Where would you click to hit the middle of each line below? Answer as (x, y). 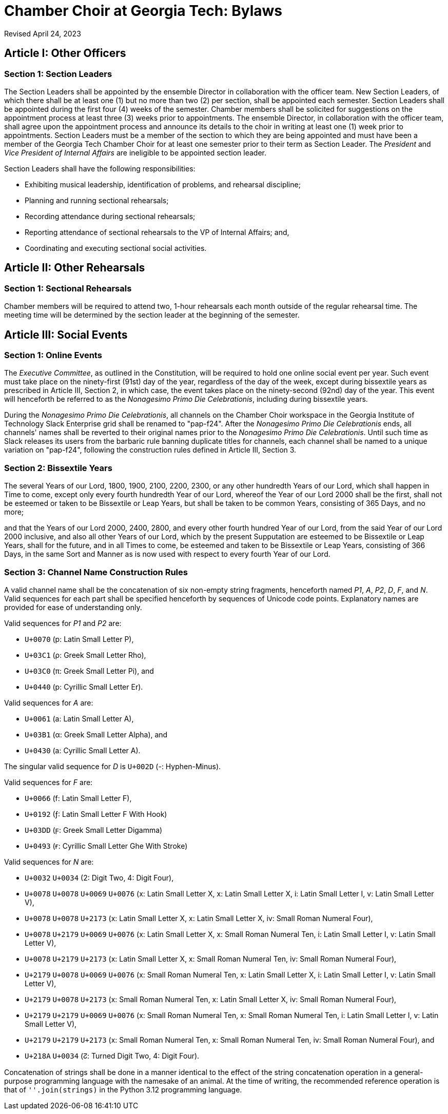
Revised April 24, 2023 (43, 33)
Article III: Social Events (66, 335)
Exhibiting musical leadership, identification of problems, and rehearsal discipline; (163, 184)
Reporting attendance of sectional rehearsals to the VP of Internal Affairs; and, (157, 232)
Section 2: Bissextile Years (58, 468)
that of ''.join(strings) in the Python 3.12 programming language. (123, 1089)
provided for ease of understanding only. (73, 607)
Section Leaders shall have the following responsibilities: (100, 168)
